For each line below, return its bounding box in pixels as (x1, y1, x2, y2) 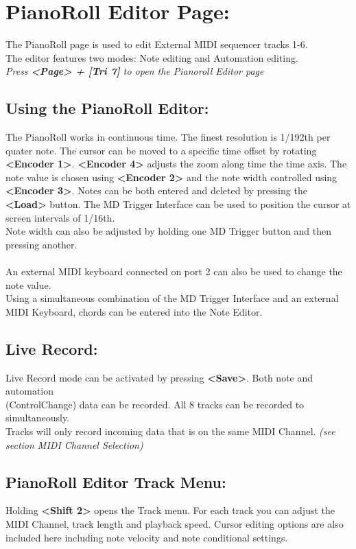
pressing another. (5, 237, 78, 251)
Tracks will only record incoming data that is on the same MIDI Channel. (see (5, 424, 335, 438)
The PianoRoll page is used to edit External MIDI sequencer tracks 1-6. (5, 37, 308, 51)
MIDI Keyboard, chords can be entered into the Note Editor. (5, 304, 263, 318)
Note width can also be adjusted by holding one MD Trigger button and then (5, 224, 331, 238)
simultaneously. (5, 410, 70, 425)
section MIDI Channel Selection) (5, 437, 143, 452)
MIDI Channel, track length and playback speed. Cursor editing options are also (5, 516, 344, 530)
